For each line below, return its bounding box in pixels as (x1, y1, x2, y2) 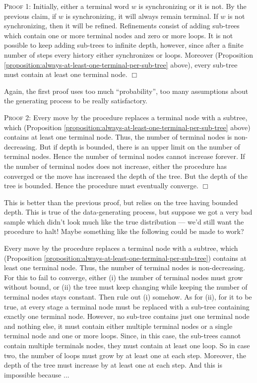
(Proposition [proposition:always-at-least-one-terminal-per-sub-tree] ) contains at (4, 252, 247, 263)
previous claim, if (4, 10, 57, 21)
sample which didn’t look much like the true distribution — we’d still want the (4, 216, 244, 227)
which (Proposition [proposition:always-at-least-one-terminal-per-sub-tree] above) (4, 122, 251, 132)
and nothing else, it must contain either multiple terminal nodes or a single (4, 320, 233, 331)
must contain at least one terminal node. (4, 69, 128, 79)
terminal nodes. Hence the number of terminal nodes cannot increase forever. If (4, 151, 245, 161)
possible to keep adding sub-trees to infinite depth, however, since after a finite (4, 40, 244, 50)
